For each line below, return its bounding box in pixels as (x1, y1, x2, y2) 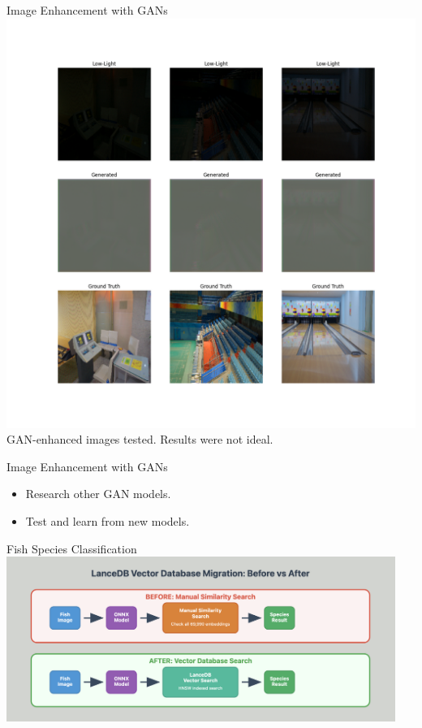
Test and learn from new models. (25, 512, 190, 529)
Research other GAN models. (25, 485, 171, 502)
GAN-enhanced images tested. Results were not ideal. (6, 431, 273, 448)
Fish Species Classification (6, 539, 137, 557)
